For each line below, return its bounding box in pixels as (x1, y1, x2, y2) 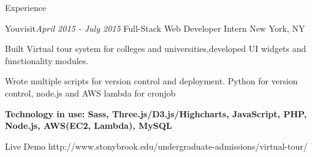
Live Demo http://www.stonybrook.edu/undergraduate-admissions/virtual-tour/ (5, 139, 308, 152)
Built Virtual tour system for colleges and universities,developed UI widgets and (5, 42, 306, 55)
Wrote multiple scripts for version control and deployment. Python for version (5, 75, 298, 87)
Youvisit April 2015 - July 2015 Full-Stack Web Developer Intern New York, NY (5, 21, 305, 34)
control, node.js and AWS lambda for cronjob (5, 86, 176, 99)
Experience (5, 1, 47, 13)
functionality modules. (5, 54, 89, 67)
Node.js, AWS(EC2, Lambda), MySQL (5, 119, 172, 132)
